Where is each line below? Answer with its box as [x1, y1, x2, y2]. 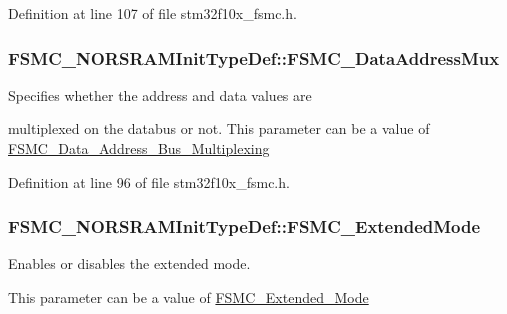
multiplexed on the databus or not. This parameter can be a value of [8, 118, 430, 139]
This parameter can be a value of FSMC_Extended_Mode [8, 287, 369, 307]
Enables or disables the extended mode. [8, 253, 251, 274]
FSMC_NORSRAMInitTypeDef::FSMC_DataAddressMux [8, 45, 500, 70]
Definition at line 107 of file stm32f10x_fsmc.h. [8, 3, 297, 23]
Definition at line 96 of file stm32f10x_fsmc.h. [8, 171, 290, 192]
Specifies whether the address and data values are [8, 84, 312, 105]
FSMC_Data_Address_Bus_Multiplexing [8, 138, 270, 158]
